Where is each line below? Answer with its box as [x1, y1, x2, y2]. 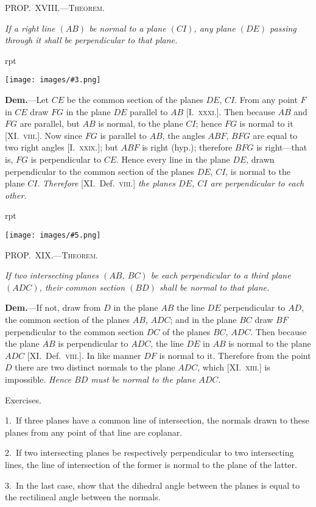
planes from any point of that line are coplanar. [5, 425, 183, 438]
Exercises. [5, 393, 41, 406]
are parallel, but [19, 117, 80, 130]
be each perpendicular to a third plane [150, 269, 291, 282]
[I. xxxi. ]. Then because [186, 105, 275, 118]
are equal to [253, 129, 298, 141]
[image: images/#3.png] [5, 76, 101, 85]
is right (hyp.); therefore [142, 141, 233, 154]
